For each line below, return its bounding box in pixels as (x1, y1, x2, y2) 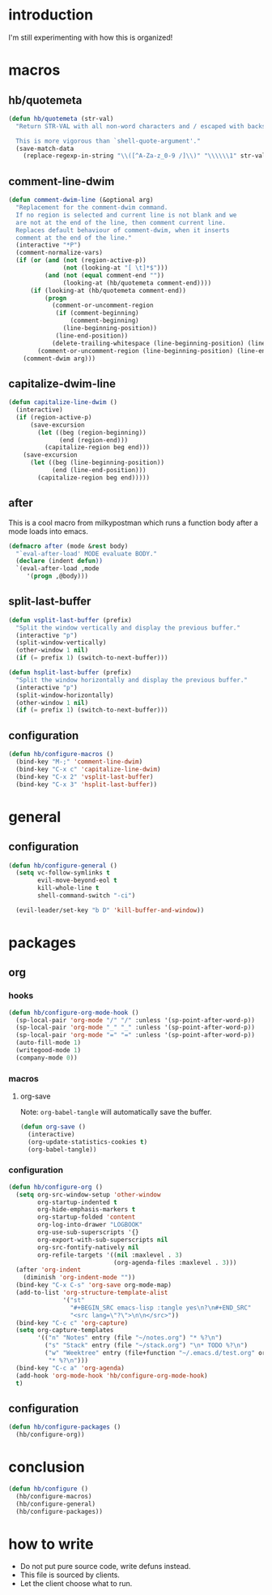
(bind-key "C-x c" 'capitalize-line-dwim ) (15, 765, 161, 773)
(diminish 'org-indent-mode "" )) (23, 1274, 136, 1282)
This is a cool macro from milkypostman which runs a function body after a (8, 518, 259, 527)
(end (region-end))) (59, 436, 129, 444)
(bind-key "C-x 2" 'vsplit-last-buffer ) (15, 772, 154, 780)
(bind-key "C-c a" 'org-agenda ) (15, 1364, 125, 1372)
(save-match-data (15, 144, 74, 153)
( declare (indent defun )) (15, 557, 104, 565)
